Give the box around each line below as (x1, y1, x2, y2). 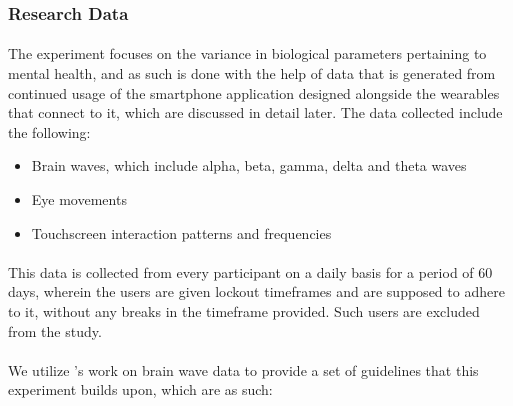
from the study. (8, 320, 102, 341)
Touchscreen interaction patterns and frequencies (31, 222, 332, 243)
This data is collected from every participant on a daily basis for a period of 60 (8, 261, 493, 282)
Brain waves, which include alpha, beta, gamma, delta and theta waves (31, 155, 467, 176)
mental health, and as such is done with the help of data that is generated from (8, 63, 496, 84)
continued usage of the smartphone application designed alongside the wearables (8, 82, 500, 103)
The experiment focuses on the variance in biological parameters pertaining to (8, 43, 487, 64)
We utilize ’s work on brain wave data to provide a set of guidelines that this (8, 359, 479, 380)
